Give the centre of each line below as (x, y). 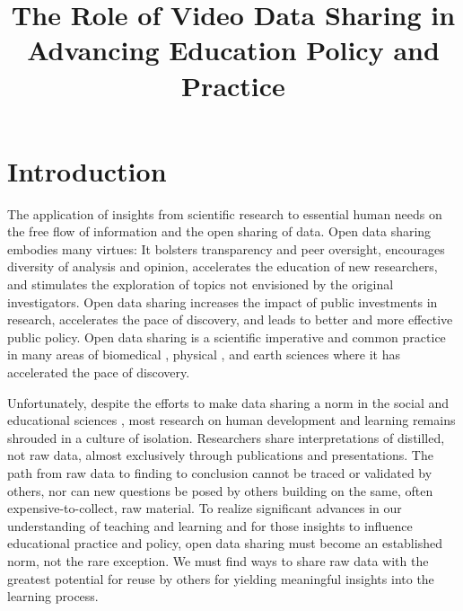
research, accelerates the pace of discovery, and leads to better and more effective (230, 319)
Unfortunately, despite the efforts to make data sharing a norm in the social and (228, 402)
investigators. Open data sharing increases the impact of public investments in (223, 301)
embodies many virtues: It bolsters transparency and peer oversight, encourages (226, 248)
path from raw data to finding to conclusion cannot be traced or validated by (220, 473)
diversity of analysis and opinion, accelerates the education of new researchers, (223, 266)
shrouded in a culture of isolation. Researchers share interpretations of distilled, (226, 437)
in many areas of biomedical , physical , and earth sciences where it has (204, 354)
